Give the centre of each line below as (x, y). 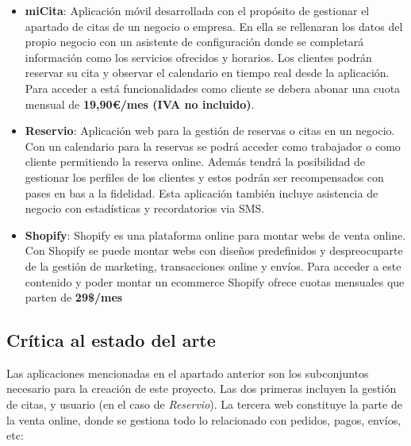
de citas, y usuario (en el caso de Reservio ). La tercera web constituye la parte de (204, 404)
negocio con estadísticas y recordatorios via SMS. (145, 208)
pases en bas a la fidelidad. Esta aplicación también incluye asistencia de (202, 192)
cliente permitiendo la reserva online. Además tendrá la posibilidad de (195, 161)
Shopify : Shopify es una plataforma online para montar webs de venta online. (215, 235)
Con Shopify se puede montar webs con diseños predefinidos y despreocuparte (214, 250)
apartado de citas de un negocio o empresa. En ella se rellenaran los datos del (214, 26)
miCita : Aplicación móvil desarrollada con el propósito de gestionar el (197, 10)
